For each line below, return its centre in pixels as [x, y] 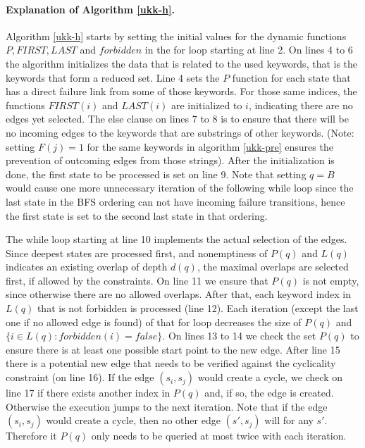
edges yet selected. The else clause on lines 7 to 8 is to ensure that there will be [178, 119]
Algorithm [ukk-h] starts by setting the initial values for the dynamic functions [176, 36]
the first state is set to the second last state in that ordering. [137, 215]
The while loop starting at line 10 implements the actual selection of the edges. [177, 239]
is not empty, [331, 280]
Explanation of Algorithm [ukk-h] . [90, 9]
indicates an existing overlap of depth [87, 267]
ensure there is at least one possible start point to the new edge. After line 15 [173, 349]
